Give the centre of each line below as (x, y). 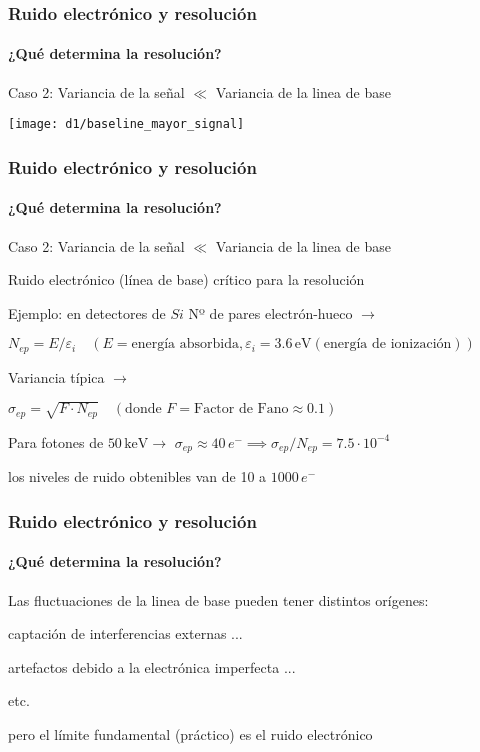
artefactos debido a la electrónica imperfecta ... (152, 666)
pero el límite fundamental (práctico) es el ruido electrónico (190, 733)
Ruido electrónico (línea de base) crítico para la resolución (186, 279)
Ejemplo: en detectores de (87, 312)
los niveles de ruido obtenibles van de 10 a (137, 476)
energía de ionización (387, 344)
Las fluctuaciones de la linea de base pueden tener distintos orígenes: (218, 599)
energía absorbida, (187, 344)
